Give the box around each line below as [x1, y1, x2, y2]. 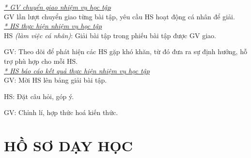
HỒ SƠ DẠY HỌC [4, 136, 133, 156]
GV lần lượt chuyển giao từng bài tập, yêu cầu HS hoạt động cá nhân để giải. [4, 11, 235, 21]
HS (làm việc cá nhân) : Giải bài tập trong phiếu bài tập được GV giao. [4, 30, 216, 40]
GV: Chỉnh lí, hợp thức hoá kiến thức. [4, 107, 118, 117]
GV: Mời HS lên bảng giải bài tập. [4, 75, 107, 85]
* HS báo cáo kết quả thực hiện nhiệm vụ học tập [4, 65, 150, 75]
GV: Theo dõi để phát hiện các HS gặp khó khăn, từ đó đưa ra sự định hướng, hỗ [4, 46, 247, 57]
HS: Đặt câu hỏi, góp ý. [4, 91, 74, 101]
